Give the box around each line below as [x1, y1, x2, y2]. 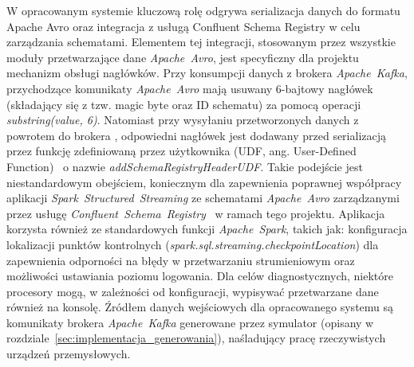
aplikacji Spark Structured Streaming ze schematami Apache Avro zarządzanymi [6, 189, 400, 206]
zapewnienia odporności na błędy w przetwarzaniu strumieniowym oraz [6, 252, 355, 268]
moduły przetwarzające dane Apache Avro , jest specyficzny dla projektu [6, 49, 359, 65]
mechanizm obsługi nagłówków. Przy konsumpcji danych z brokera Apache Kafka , [6, 64, 408, 81]
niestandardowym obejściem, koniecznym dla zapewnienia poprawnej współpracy [6, 174, 402, 190]
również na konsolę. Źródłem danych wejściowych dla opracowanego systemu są [6, 299, 394, 315]
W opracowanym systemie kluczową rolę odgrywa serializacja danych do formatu [6, 2, 400, 18]
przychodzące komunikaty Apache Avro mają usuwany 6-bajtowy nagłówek [6, 80, 373, 96]
